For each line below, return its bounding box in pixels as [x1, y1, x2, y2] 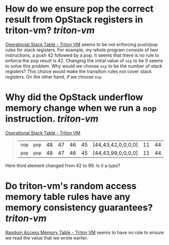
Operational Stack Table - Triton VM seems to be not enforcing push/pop [5, 41, 158, 47]
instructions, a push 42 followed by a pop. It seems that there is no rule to [5, 52, 159, 58]
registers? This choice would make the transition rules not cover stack [5, 68, 152, 74]
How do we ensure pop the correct [5, 3, 154, 15]
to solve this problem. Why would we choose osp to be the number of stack [5, 63, 162, 69]
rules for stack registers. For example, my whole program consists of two [5, 47, 158, 53]
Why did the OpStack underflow [5, 92, 144, 103]
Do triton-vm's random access [5, 181, 137, 192]
